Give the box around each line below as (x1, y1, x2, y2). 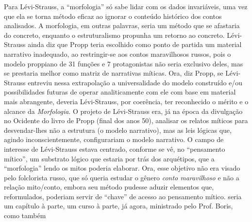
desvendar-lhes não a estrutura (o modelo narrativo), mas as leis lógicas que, (4, 125, 232, 135)
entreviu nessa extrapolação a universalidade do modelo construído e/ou (28, 77, 243, 87)
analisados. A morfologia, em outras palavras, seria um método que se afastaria (4, 20, 240, 31)
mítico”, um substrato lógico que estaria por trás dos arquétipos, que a (4, 153, 215, 163)
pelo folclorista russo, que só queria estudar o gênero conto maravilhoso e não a (4, 172, 239, 182)
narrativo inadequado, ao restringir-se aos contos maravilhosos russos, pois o (4, 48, 231, 59)
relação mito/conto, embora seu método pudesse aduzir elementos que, (4, 182, 214, 192)
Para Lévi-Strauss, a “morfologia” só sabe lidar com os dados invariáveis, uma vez (4, 1, 248, 11)
